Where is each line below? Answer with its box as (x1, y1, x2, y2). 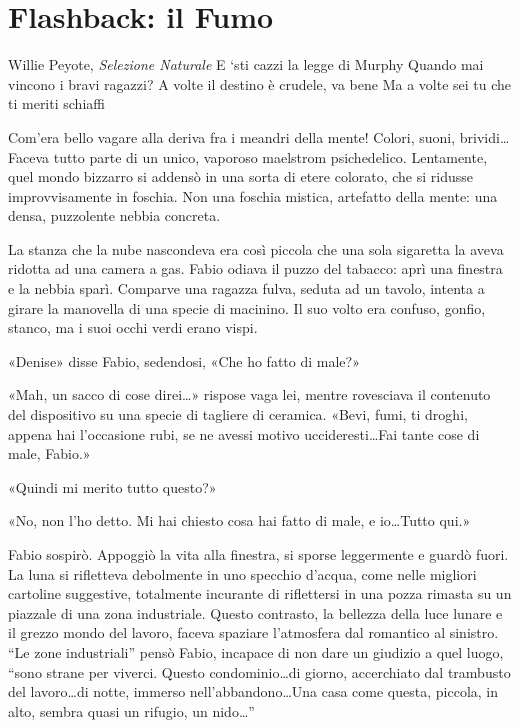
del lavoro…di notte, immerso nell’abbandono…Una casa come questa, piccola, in (8, 681, 499, 702)
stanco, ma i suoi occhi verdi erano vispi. (8, 317, 258, 338)
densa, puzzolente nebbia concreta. (8, 205, 221, 226)
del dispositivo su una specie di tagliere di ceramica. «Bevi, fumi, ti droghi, (8, 404, 468, 425)
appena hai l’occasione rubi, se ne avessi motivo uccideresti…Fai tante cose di (8, 423, 480, 444)
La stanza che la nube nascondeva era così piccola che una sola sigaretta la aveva (8, 238, 504, 259)
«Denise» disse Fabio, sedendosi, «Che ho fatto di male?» (8, 350, 360, 371)
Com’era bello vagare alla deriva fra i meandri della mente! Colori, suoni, (8, 126, 456, 147)
